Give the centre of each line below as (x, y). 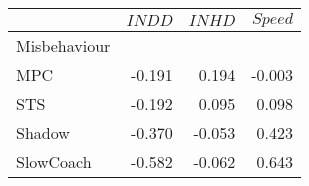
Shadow (43, 132)
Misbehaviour (63, 45)
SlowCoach (54, 161)
